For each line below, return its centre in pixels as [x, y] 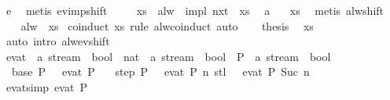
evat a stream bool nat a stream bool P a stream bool [168, 56]
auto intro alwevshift [58, 41]
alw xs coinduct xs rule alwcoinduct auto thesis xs [167, 25]
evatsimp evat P [46, 86]
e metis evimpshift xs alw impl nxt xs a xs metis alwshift [195, 10]
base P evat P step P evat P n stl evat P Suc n [160, 71]
